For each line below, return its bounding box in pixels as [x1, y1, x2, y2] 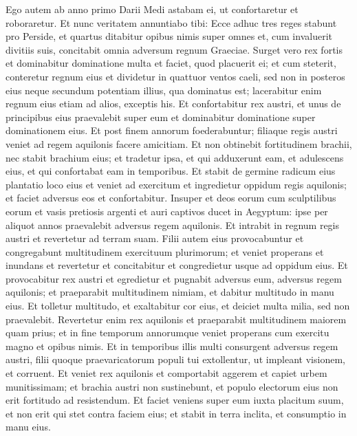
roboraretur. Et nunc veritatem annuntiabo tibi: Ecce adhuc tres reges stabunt [6, 15, 337, 30]
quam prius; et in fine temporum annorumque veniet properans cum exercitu [6, 325, 329, 340]
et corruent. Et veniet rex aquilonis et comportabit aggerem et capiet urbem [6, 366, 327, 380]
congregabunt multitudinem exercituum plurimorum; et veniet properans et [6, 244, 324, 259]
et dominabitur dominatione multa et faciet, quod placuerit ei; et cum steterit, [6, 56, 336, 70]
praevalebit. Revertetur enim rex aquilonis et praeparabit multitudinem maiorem [6, 312, 347, 326]
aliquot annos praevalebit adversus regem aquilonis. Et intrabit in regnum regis [6, 217, 340, 232]
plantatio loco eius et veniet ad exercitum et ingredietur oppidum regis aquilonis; [6, 177, 347, 191]
